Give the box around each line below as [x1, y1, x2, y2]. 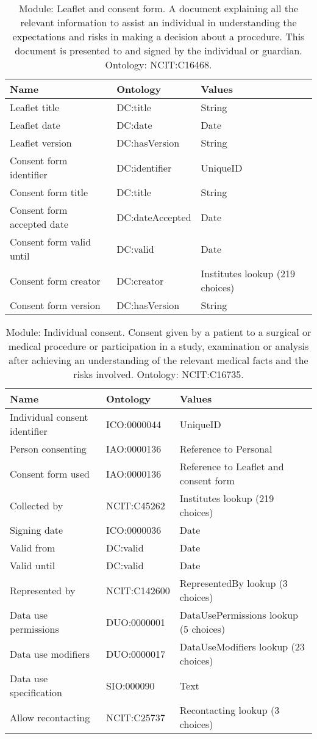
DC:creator [116, 273, 164, 288]
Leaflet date [10, 118, 60, 132]
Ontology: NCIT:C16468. [105, 57, 212, 71]
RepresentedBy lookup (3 [179, 576, 288, 590]
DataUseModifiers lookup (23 [179, 639, 305, 653]
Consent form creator [10, 273, 101, 288]
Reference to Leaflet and [179, 459, 284, 473]
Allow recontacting [10, 710, 90, 724]
